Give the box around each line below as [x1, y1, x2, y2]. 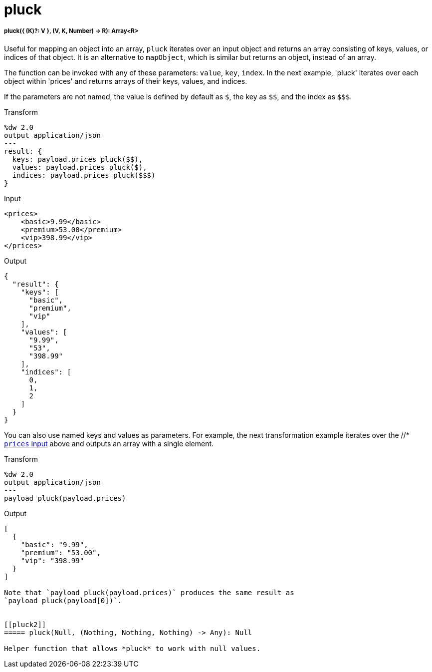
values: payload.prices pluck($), [12, 163, 147, 171]
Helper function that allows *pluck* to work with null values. [4, 644, 261, 653]
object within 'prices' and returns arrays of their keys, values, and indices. [4, 76, 247, 85]
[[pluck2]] [4, 620, 46, 629]
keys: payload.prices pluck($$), [12, 155, 143, 163]
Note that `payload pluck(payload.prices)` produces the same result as [4, 588, 294, 597]
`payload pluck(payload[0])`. [4, 596, 122, 605]
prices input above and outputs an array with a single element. [4, 439, 214, 448]
